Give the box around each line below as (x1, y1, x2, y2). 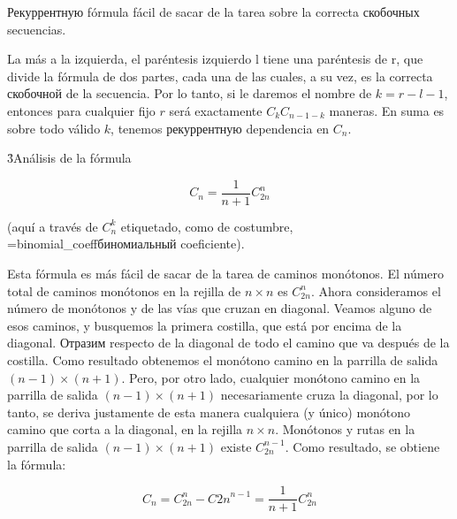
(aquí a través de (7, 217, 98, 235)
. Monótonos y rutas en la (275, 420, 415, 439)
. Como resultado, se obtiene (285, 437, 440, 455)
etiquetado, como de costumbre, (120, 217, 293, 235)
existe (220, 437, 252, 455)
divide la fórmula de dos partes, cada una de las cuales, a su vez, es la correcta (7, 66, 433, 85)
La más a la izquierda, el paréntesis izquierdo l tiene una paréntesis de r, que (7, 50, 423, 68)
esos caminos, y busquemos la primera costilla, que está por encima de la (7, 316, 402, 334)
